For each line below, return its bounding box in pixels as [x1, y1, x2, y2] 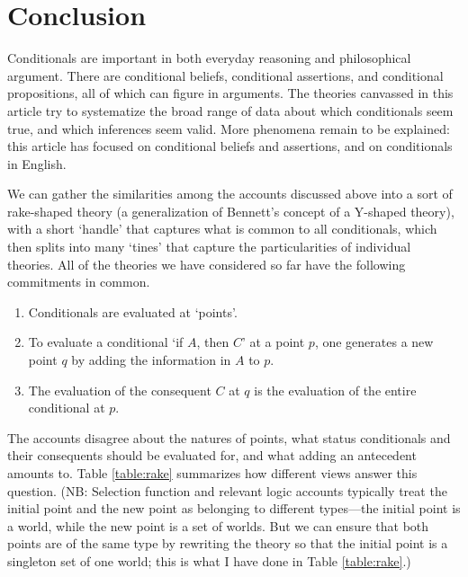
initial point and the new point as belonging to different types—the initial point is [7, 499, 461, 518]
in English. [7, 154, 67, 173]
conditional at [28, 398, 105, 417]
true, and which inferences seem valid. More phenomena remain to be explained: [7, 119, 450, 138]
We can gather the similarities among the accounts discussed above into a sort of [7, 184, 453, 203]
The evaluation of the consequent [28, 380, 211, 399]
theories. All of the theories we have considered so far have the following [7, 254, 406, 273]
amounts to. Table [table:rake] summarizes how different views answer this [7, 464, 418, 482]
